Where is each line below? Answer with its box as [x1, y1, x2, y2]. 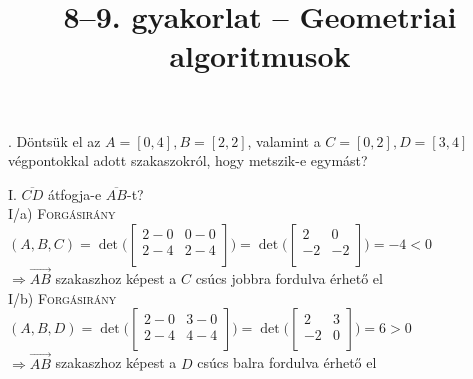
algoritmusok [169, 35, 351, 76]
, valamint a [247, 130, 321, 151]
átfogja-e [47, 183, 102, 204]
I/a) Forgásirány [8, 203, 116, 224]
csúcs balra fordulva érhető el [197, 352, 377, 373]
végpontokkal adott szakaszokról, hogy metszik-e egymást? [8, 150, 368, 171]
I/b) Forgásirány [8, 287, 117, 308]
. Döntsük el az [8, 130, 101, 151]
